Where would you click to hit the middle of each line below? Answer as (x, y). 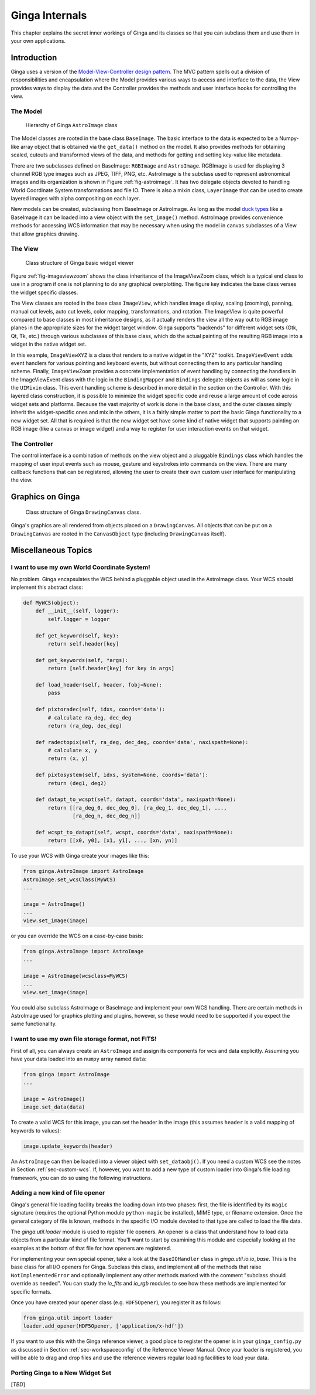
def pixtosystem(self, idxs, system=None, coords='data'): (122, 775)
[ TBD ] (18, 1384)
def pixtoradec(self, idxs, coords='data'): (100, 710)
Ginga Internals (49, 15)
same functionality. (34, 1024)
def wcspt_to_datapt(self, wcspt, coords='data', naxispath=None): (134, 832)
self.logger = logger (79, 619)
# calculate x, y (73, 751)
